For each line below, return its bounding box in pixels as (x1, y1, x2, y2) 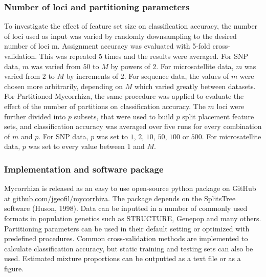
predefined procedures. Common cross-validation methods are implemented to (4, 233, 248, 244)
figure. (4, 263, 24, 273)
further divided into (4, 111, 66, 121)
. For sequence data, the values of (124, 71, 229, 81)
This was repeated (39, 51, 97, 61)
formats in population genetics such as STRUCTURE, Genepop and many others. (4, 212, 261, 223)
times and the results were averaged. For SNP (104, 51, 248, 61)
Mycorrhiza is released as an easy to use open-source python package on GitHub (4, 183, 256, 194)
